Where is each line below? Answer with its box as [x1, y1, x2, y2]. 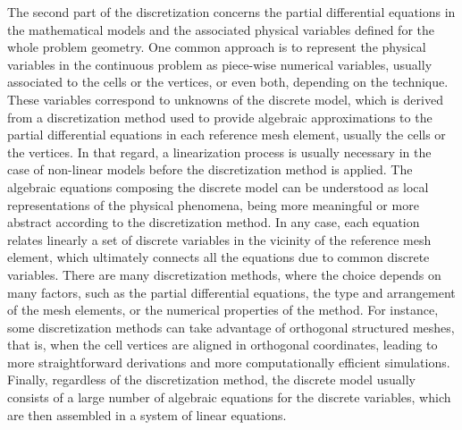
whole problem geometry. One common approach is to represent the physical [7, 38, 426, 56]
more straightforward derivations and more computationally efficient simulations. [7, 352, 450, 371]
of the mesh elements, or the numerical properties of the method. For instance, [7, 300, 439, 319]
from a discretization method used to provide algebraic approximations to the [7, 107, 433, 126]
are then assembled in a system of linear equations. [7, 405, 287, 424]
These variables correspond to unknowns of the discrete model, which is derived [7, 89, 443, 108]
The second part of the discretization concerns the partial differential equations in [7, 3, 456, 21]
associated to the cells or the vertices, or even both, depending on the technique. [7, 72, 449, 91]
